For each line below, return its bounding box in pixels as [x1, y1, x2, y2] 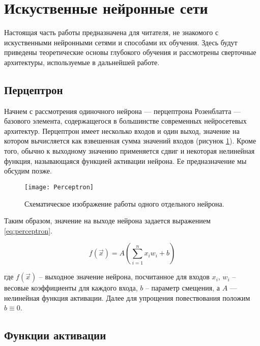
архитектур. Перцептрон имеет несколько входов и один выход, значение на [4, 125, 240, 136]
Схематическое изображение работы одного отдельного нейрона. [24, 198, 224, 209]
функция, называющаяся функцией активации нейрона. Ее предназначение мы [4, 155, 247, 166]
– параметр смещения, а [145, 282, 220, 293]
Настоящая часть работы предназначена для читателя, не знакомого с [4, 27, 219, 38]
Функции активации [4, 327, 106, 343]
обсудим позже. [4, 165, 52, 176]
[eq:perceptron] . [4, 225, 53, 236]
